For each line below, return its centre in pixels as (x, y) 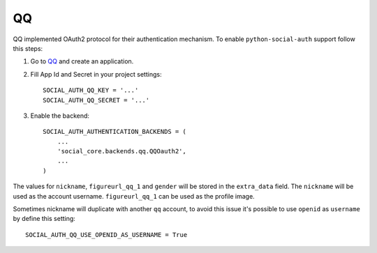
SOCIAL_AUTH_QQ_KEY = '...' (91, 90)
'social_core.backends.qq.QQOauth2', (121, 151)
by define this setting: (44, 219)
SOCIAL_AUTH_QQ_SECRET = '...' (96, 100)
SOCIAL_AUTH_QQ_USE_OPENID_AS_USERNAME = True (106, 235)
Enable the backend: (60, 116)
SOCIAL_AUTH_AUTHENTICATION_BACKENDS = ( (114, 132)
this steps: (28, 48)
